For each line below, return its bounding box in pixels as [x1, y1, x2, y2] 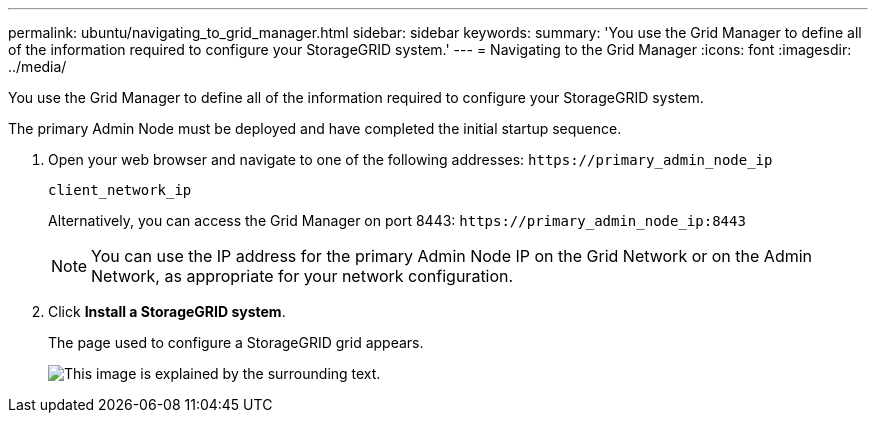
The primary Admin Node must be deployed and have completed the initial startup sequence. [8, 120, 622, 137]
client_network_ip [48, 182, 192, 198]
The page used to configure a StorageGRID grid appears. [48, 334, 424, 351]
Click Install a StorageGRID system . [48, 303, 286, 320]
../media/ [8, 58, 67, 75]
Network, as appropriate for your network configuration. [91, 266, 514, 286]
